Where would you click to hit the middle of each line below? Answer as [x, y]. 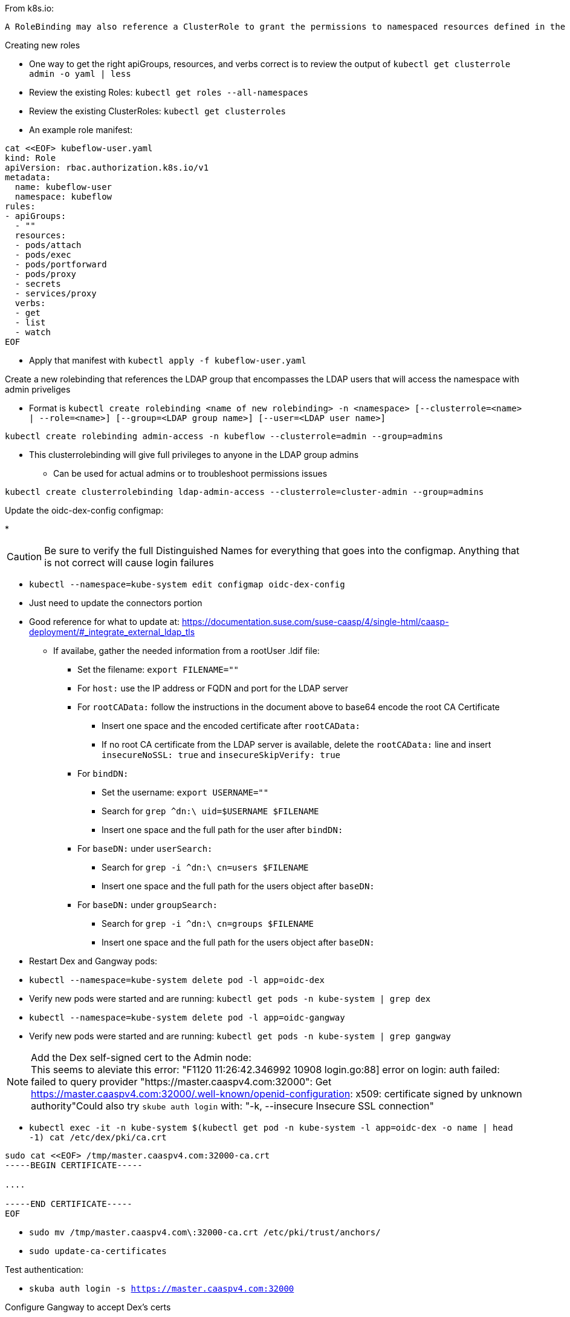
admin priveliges [38, 389]
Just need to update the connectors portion [116, 603]
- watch [33, 332]
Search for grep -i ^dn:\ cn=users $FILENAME [205, 867]
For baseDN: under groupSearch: [147, 905]
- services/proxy [56, 293]
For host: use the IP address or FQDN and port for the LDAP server [213, 688]
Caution [24, 557]
